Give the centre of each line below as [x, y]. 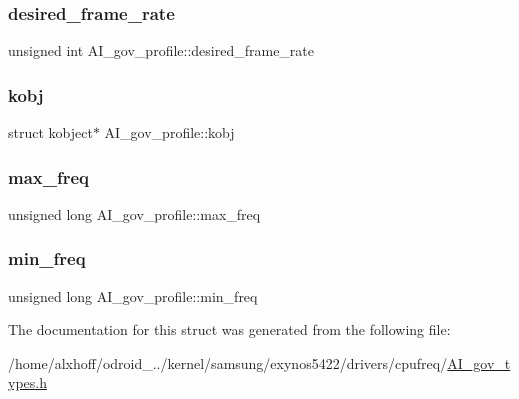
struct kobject [50, 132]
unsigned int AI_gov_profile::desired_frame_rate [161, 50]
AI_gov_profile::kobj [169, 132]
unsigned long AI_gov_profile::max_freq [134, 213]
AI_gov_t [479, 362]
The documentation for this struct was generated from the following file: [229, 329]
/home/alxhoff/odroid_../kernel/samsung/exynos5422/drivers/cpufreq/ [228, 362]
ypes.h [27, 382]
